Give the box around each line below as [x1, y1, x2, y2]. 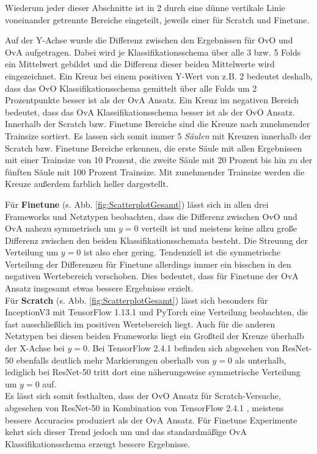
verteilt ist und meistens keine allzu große [141, 222, 297, 235]
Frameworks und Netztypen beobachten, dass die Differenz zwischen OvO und [5, 210, 297, 222]
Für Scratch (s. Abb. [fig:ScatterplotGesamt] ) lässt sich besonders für [5, 293, 268, 306]
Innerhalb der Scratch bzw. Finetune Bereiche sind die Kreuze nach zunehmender [5, 117, 310, 130]
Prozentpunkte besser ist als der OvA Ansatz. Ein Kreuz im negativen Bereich [5, 93, 299, 106]
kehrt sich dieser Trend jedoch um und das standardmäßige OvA [5, 425, 247, 438]
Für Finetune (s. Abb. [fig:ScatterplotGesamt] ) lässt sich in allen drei [5, 197, 269, 210]
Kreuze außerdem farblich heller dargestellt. [5, 177, 169, 190]
